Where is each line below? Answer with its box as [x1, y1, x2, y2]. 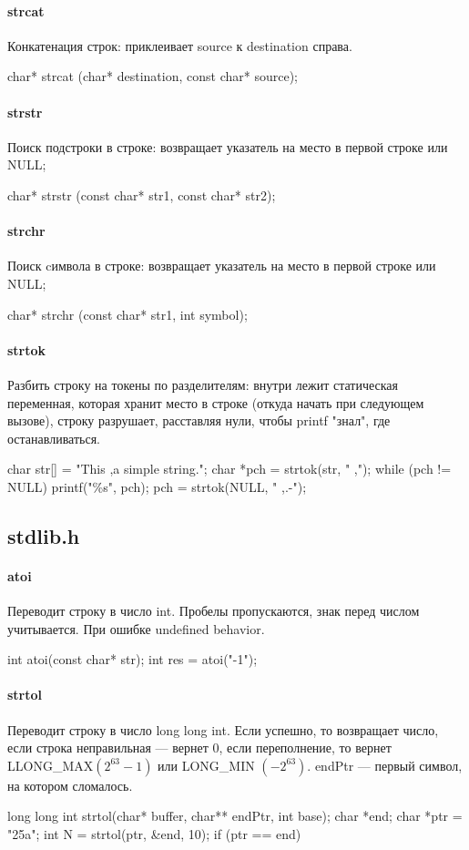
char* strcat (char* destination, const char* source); [7, 67, 298, 86]
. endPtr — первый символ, [307, 755, 463, 774]
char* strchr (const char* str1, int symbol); [7, 304, 248, 323]
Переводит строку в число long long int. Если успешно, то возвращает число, [7, 720, 439, 739]
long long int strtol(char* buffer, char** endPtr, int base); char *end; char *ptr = [7, 806, 463, 825]
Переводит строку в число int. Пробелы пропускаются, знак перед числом [7, 601, 420, 620]
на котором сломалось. [7, 775, 133, 794]
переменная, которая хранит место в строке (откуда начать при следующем [7, 393, 424, 412]
